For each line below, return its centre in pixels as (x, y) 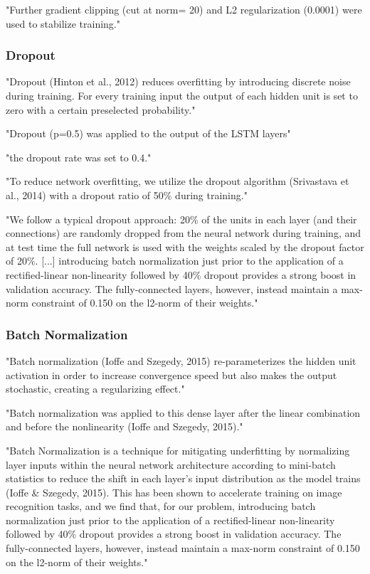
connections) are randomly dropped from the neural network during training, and (184, 233)
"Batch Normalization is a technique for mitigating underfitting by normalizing (178, 450)
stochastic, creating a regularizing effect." (95, 389)
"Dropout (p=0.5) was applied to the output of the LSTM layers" (148, 133)
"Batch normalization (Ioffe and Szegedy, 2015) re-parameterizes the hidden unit (181, 360)
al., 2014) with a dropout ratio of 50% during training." (127, 195)
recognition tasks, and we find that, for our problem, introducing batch (161, 506)
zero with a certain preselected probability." (101, 109)
